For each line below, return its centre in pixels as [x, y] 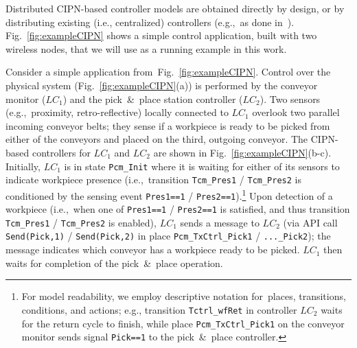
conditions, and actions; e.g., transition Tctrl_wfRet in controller [159, 309]
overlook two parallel [296, 112]
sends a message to [220, 222]
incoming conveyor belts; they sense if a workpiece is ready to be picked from [168, 125]
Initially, [23, 166]
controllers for [61, 152]
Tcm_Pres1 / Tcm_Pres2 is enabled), [81, 222]
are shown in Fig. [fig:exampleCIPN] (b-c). [242, 152]
